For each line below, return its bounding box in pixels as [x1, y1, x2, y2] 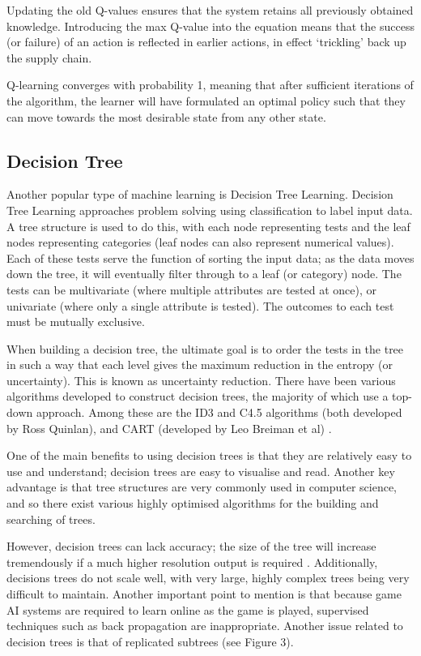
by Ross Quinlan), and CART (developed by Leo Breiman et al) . [6, 419, 332, 436]
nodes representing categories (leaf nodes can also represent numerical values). [6, 234, 394, 251]
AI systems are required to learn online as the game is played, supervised [6, 601, 369, 618]
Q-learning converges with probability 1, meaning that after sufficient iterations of [6, 76, 414, 93]
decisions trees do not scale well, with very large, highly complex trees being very [6, 569, 410, 586]
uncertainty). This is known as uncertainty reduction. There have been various [6, 371, 396, 388]
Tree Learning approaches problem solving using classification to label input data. [6, 201, 413, 218]
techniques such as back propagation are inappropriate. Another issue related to [6, 617, 403, 634]
